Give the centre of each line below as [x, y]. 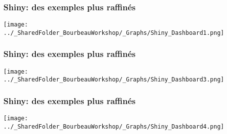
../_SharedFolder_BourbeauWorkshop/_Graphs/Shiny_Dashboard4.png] [114, 126]
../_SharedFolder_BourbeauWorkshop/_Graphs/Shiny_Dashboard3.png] [114, 80]
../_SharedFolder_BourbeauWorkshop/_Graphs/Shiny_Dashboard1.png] [114, 33]
